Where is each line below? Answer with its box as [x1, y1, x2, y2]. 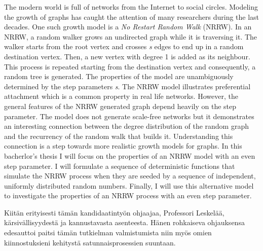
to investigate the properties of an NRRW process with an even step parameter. [4, 190, 252, 201]
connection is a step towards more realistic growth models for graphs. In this [4, 140, 242, 151]
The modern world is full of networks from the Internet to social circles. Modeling [4, 2, 258, 12]
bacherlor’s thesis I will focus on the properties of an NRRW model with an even [4, 150, 255, 161]
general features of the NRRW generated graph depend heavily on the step [4, 100, 237, 111]
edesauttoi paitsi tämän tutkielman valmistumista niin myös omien [4, 227, 212, 238]
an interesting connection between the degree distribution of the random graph [4, 121, 249, 131]
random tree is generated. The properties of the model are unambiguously [4, 71, 234, 82]
